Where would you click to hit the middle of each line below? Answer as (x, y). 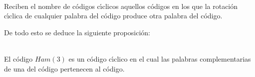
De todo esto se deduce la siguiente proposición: (77, 32)
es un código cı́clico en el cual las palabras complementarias (160, 58)
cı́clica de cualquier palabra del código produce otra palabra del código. (113, 16)
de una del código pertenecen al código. (64, 68)
